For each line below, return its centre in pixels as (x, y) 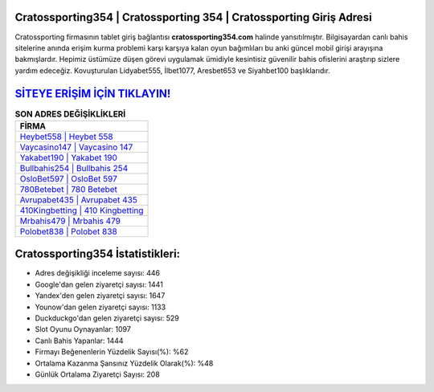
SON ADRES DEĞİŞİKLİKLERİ (70, 114)
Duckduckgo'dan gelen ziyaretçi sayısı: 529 (107, 318)
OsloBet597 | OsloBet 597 (69, 178)
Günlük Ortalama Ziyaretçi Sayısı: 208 (97, 374)
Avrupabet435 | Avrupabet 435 (79, 199)
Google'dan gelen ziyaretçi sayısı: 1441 (99, 284)
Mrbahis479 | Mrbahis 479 (70, 221)
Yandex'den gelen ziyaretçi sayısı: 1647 (100, 296)
